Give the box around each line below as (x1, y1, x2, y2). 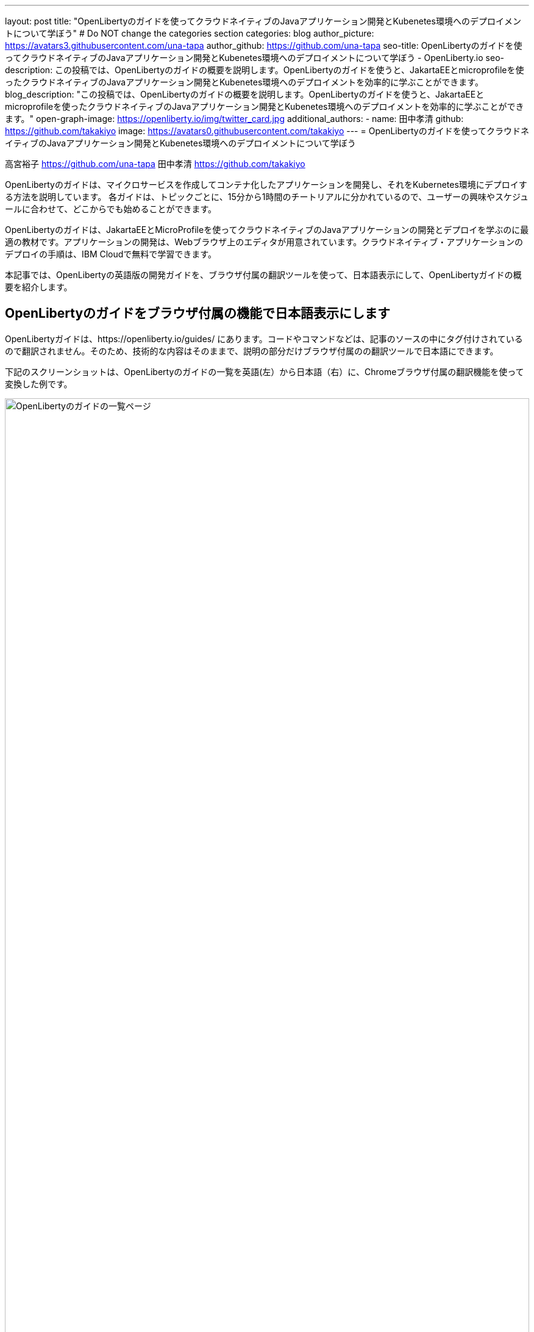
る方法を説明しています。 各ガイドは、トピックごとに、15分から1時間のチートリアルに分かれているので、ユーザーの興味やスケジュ (5, 192, 529, 202)
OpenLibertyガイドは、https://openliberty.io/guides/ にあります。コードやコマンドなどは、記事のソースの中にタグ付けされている (5, 333, 523, 344)
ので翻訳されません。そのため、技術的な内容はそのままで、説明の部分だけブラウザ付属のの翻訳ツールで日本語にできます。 (5, 345, 499, 356)
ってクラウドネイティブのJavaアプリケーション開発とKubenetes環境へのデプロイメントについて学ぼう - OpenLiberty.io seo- (5, 52, 504, 63)
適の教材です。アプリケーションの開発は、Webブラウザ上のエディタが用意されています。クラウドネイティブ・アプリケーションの (5, 237, 523, 247)
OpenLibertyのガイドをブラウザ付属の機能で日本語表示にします (5, 306, 391, 321)
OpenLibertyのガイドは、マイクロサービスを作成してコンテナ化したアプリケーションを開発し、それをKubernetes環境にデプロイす (5, 179, 527, 190)
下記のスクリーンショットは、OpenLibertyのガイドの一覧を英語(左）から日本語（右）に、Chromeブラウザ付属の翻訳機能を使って (5, 366, 524, 377)
